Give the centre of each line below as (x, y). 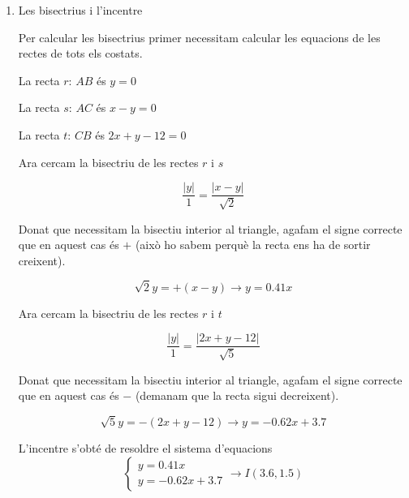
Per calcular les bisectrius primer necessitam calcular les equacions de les (199, 37)
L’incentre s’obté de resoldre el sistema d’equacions (145, 447)
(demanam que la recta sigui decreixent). (237, 395)
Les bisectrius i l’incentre (80, 10)
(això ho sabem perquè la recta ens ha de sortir (253, 245)
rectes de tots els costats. (80, 53)
